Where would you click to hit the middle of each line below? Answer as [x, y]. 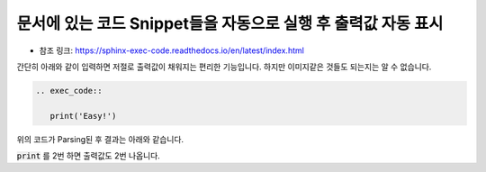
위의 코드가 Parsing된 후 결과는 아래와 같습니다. [100, 139]
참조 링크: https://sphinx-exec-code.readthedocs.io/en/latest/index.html [172, 50]
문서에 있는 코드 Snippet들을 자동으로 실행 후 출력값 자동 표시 [230, 23]
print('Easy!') [83, 116]
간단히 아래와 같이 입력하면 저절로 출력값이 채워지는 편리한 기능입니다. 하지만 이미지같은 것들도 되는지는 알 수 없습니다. [224, 67]
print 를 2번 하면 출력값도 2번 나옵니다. [89, 156]
